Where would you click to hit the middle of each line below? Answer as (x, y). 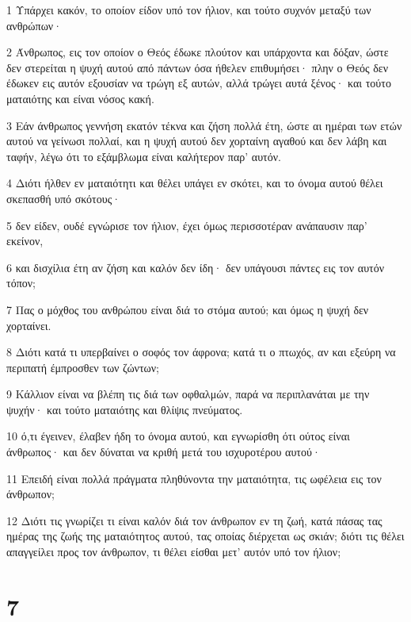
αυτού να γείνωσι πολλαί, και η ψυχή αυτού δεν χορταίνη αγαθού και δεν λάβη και (197, 141)
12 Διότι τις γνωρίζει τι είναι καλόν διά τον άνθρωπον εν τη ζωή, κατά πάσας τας (194, 520)
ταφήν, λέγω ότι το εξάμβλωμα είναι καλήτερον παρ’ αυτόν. (144, 156)
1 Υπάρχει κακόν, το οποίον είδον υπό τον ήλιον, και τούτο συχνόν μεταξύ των (189, 10)
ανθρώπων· (34, 25)
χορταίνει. (29, 325)
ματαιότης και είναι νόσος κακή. (80, 98)
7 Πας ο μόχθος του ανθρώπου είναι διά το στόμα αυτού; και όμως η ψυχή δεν (188, 309)
